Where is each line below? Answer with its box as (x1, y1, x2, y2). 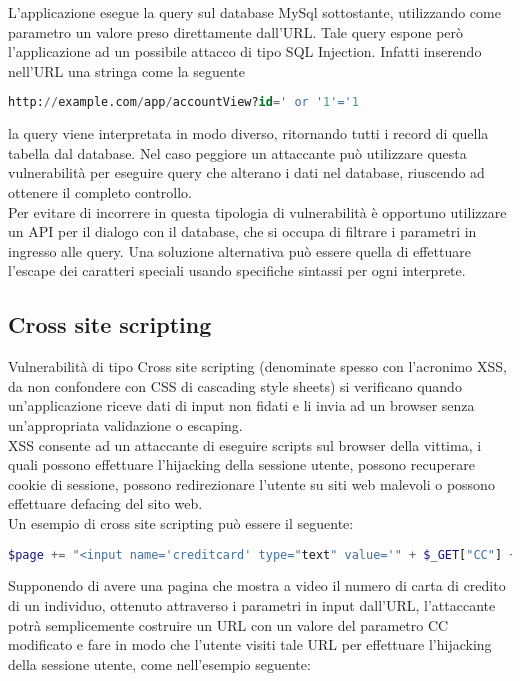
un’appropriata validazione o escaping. (8, 414, 243, 435)
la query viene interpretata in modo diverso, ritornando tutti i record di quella (8, 123, 489, 144)
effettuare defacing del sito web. (8, 493, 203, 514)
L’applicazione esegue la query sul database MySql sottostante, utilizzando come (8, 2, 501, 22)
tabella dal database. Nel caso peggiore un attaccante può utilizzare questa (8, 142, 467, 163)
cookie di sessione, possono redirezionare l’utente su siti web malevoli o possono (8, 473, 495, 494)
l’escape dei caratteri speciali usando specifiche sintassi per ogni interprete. (8, 260, 466, 281)
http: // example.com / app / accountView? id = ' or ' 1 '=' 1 (8, 95, 359, 110)
